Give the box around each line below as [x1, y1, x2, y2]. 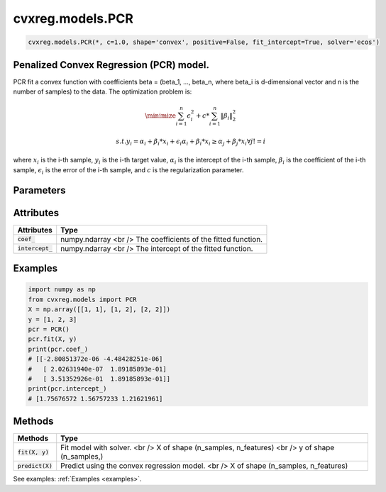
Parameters [13, 184, 66, 196]
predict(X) [17, 462, 53, 469]
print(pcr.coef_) [28, 345, 89, 353]
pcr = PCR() [28, 325, 70, 333]
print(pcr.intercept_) [28, 385, 107, 393]
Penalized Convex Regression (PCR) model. [13, 59, 209, 71]
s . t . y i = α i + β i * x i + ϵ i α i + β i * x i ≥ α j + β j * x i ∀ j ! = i [116, 137, 266, 147]
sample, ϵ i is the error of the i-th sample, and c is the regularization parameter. [13, 165, 244, 176]
